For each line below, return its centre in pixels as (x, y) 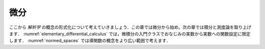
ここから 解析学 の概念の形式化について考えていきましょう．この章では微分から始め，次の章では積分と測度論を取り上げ (130, 27)
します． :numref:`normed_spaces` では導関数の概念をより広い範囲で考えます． (90, 41)
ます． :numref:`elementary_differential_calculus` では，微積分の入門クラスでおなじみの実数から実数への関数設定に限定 (130, 33)
